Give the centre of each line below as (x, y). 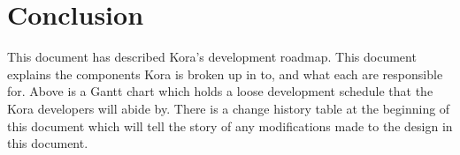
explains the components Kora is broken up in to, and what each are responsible (225, 74)
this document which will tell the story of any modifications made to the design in (230, 125)
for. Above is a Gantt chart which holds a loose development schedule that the (220, 91)
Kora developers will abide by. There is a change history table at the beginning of (229, 108)
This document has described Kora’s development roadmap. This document (212, 57)
